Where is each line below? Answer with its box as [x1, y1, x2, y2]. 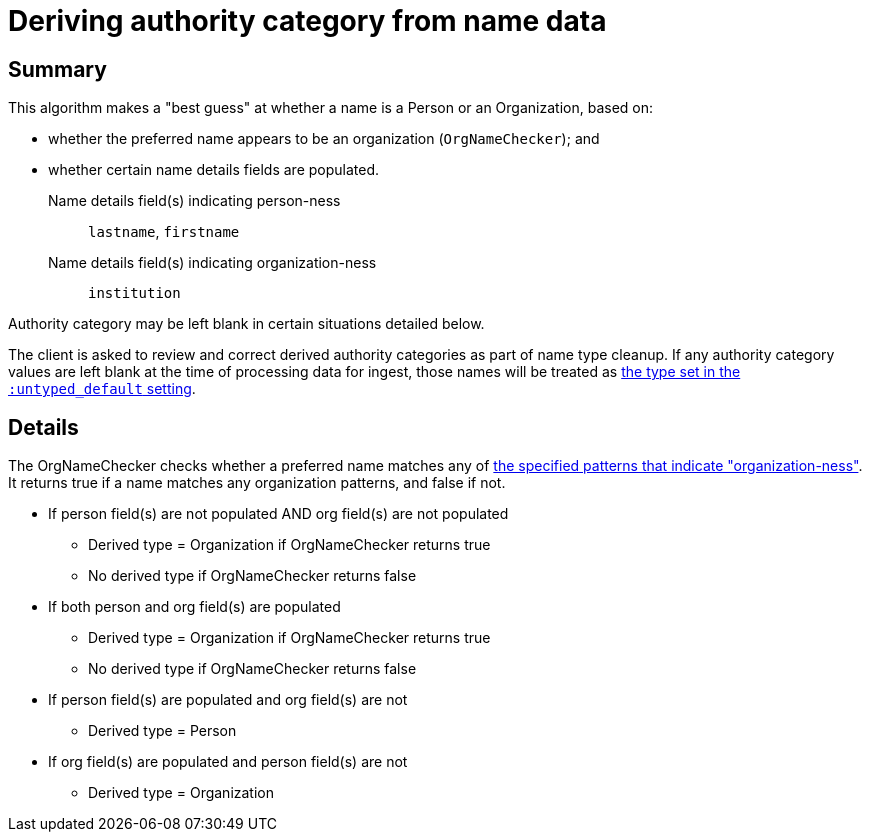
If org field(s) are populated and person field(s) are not [48, 753, 408, 771]
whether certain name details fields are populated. [48, 161, 380, 179]
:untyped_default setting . [8, 380, 196, 398]
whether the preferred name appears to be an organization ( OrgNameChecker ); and [48, 130, 600, 148]
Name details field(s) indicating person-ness [48, 192, 341, 210]
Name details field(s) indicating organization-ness [48, 254, 377, 272]
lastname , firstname [88, 223, 240, 241]
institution [88, 285, 181, 302]
